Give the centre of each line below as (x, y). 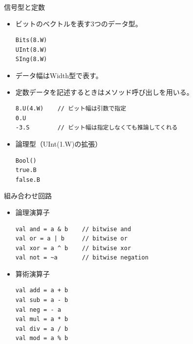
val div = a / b (42, 329)
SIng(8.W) (31, 59)
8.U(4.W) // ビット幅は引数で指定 (71, 109)
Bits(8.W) (31, 40)
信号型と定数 (24, 7)
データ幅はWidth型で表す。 (59, 75)
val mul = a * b (42, 319)
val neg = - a (38, 310)
